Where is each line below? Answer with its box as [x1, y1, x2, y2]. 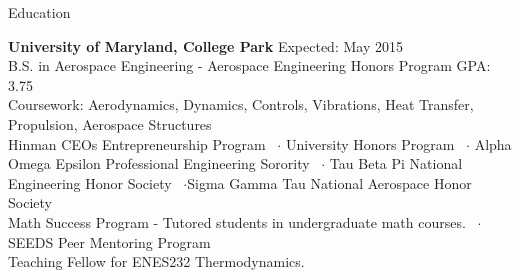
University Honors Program [285, 133, 455, 154]
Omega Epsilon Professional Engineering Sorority [8, 153, 310, 174]
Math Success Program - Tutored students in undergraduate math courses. [8, 211, 466, 232]
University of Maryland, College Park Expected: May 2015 [8, 35, 403, 56]
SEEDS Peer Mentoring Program [8, 231, 211, 252]
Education [8, 2, 71, 22]
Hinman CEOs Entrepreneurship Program [8, 133, 266, 154]
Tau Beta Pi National [329, 153, 463, 174]
